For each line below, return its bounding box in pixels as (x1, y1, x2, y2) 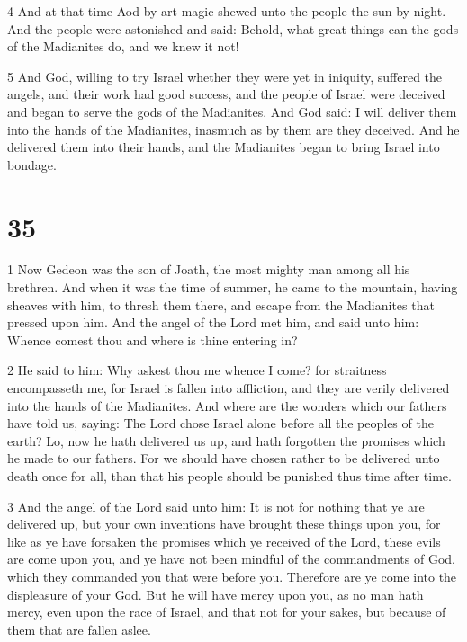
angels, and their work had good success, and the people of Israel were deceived (7, 85, 445, 103)
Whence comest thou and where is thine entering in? (7, 330, 298, 349)
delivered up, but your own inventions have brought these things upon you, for (7, 514, 441, 533)
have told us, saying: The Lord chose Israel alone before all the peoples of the (7, 414, 434, 432)
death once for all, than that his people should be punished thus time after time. (7, 467, 452, 485)
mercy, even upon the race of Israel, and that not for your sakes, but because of (7, 602, 446, 621)
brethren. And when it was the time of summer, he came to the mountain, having (7, 278, 458, 297)
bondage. (7, 155, 57, 174)
